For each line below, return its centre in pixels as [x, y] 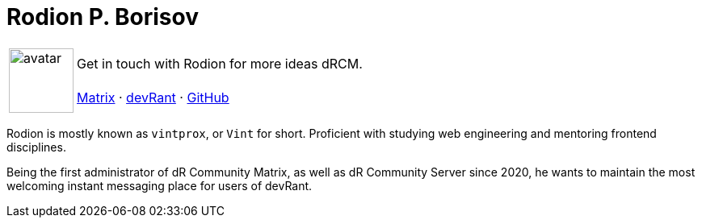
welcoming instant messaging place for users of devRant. [160, 185]
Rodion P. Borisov [103, 17]
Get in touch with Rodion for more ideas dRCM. [220, 63]
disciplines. [36, 147]
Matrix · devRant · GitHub [153, 97]
